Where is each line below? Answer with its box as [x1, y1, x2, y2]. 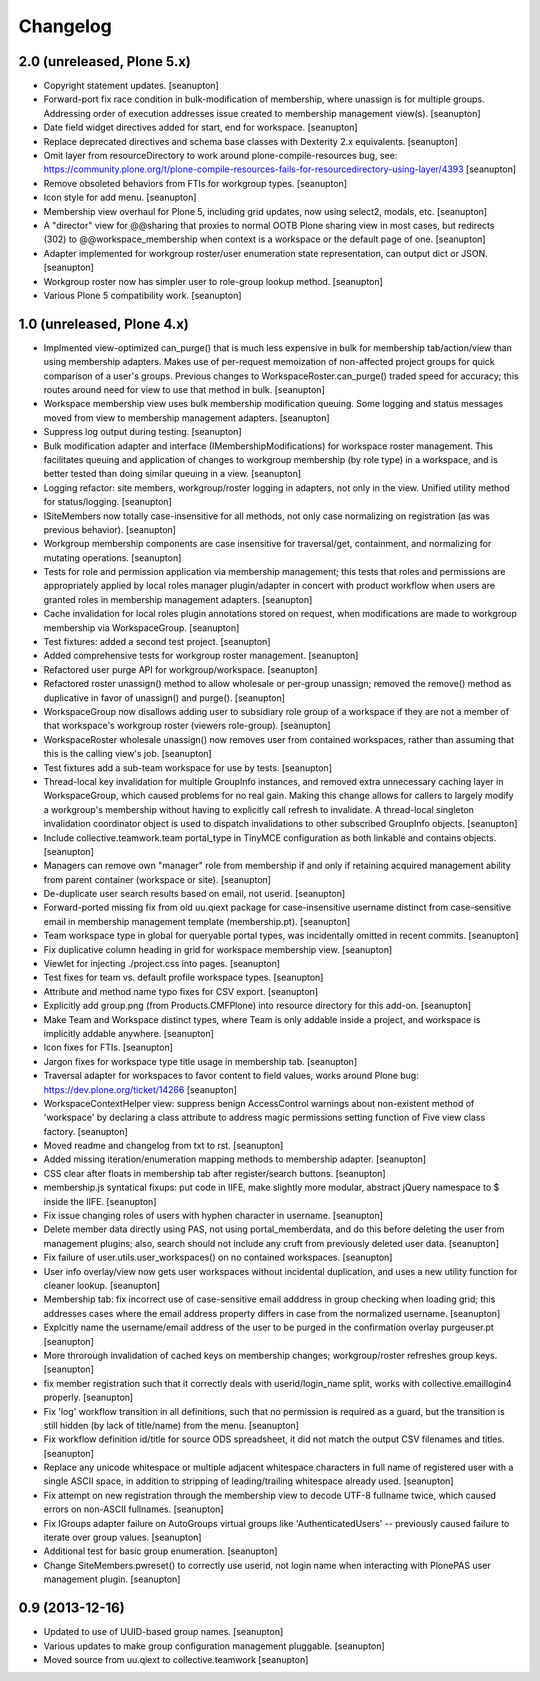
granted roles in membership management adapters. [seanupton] [43, 593, 313, 605]
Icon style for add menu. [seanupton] [43, 191, 197, 204]
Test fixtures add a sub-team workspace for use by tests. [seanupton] [43, 761, 332, 774]
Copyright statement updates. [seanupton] [43, 80, 219, 92]
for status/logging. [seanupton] [43, 496, 172, 508]
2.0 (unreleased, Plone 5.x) [18, 53, 192, 70]
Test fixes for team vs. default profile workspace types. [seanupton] [43, 971, 324, 984]
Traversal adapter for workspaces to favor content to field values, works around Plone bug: [43, 1070, 419, 1082]
